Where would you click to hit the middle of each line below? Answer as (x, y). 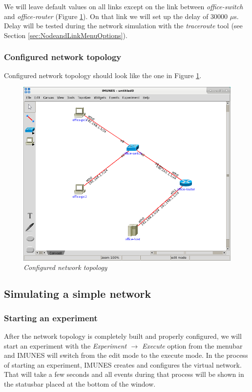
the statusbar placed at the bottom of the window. (80, 383)
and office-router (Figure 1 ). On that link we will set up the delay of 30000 (116, 16)
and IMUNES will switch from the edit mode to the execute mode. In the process (126, 355)
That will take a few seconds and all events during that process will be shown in (124, 374)
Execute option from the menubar (192, 345)
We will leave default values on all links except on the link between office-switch (124, 6)
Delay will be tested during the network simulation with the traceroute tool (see (123, 26)
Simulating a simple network (78, 294)
